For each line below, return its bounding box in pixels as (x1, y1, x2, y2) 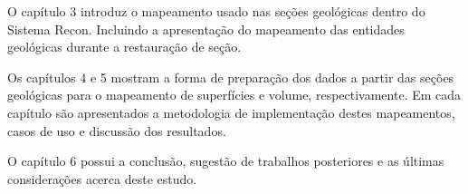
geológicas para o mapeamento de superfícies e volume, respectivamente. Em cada (7, 85, 462, 104)
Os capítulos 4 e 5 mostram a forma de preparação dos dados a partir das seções (7, 67, 454, 86)
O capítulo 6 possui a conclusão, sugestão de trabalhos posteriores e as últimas (7, 151, 444, 170)
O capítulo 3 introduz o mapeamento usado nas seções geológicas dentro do (7, 2, 425, 20)
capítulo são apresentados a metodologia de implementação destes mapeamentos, (7, 102, 455, 121)
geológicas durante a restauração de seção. (7, 37, 242, 56)
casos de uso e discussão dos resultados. (7, 121, 226, 140)
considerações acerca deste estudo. (7, 169, 197, 188)
